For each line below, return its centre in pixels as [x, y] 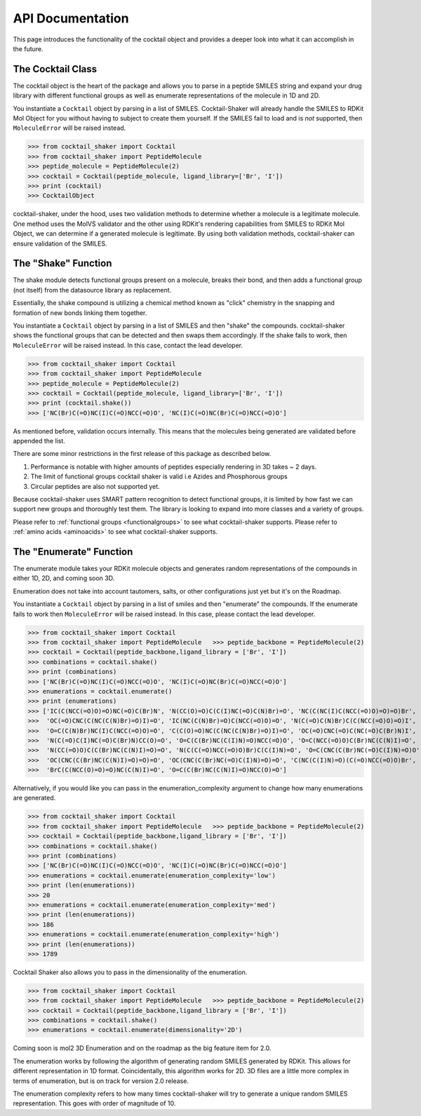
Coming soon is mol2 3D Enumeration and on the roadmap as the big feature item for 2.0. [142, 1048]
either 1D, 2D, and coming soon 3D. [64, 578]
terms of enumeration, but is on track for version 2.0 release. [101, 1081]
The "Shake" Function [62, 263]
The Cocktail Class [55, 69]
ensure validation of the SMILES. [60, 243]
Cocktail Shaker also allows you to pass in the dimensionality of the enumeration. [130, 972]
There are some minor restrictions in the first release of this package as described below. [142, 454]
